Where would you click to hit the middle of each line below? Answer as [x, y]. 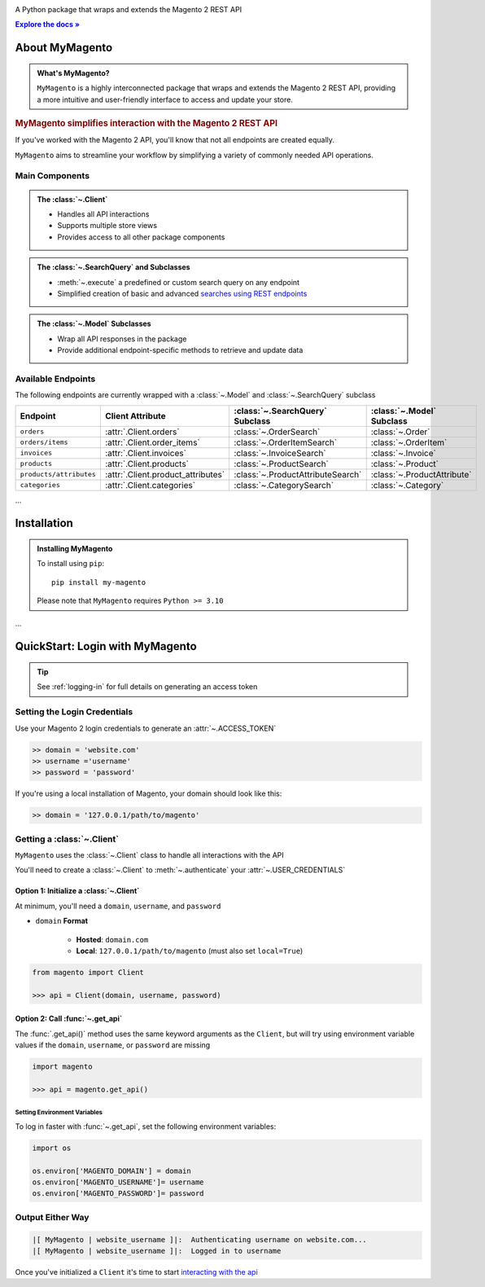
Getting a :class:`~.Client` [67, 839]
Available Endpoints [55, 379]
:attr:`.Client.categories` [150, 485]
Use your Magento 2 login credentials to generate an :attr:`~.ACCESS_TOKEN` [146, 728]
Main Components [52, 176]
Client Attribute [135, 415]
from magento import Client [88, 972]
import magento [62, 1067]
